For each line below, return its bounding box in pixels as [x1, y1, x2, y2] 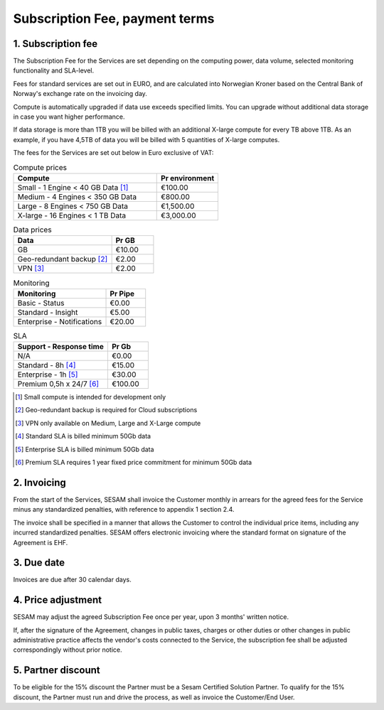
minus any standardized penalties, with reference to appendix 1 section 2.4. [13, 505, 235, 514]
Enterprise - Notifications [17, 316, 102, 326]
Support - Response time [17, 342, 105, 352]
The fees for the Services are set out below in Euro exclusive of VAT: [13, 149, 214, 157]
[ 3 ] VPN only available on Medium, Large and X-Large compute [15, 419, 201, 427]
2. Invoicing [13, 476, 67, 488]
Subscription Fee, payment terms [13, 11, 215, 26]
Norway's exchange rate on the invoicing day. [13, 90, 147, 98]
